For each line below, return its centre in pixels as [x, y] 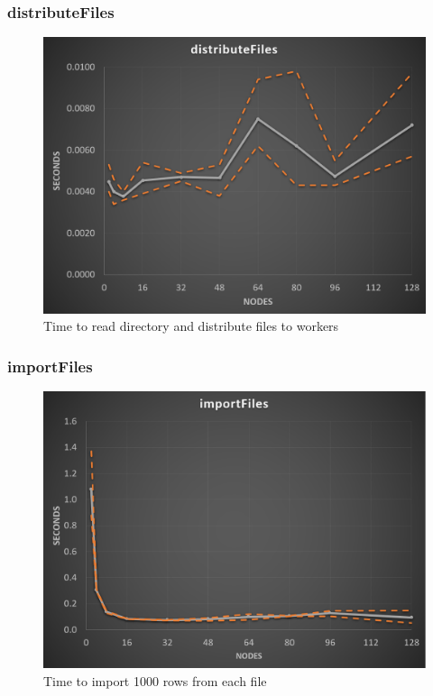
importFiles [50, 366]
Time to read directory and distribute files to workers [191, 326]
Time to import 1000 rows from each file [155, 680]
